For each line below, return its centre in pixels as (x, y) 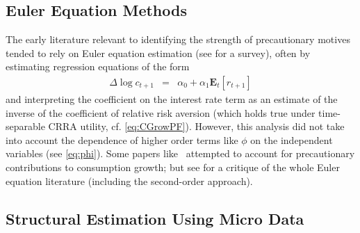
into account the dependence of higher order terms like (122, 139)
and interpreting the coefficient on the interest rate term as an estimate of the (172, 99)
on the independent (292, 139)
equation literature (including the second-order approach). (129, 180)
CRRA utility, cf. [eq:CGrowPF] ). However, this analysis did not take (196, 126)
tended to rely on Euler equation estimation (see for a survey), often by (158, 53)
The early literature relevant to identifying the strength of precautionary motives (178, 39)
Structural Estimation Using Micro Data (155, 218)
